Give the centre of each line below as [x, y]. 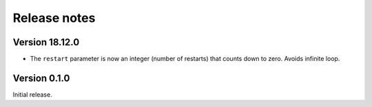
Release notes [54, 18]
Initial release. [32, 94]
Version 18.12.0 [46, 42]
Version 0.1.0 [41, 78]
